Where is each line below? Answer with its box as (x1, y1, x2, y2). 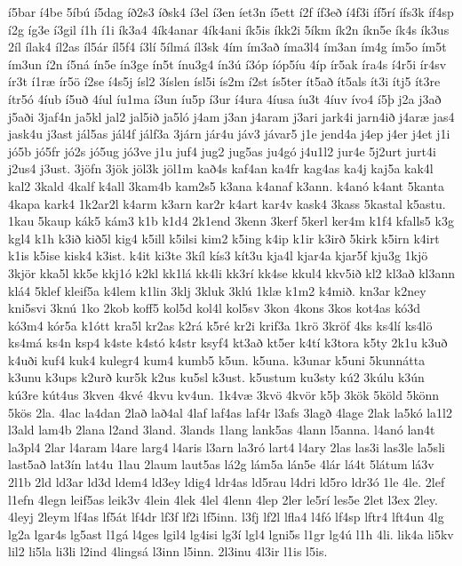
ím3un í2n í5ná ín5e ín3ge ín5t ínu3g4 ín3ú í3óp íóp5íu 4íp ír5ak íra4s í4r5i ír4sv (8, 54, 447, 73)
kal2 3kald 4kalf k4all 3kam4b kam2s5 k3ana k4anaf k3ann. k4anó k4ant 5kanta (8, 176, 444, 195)
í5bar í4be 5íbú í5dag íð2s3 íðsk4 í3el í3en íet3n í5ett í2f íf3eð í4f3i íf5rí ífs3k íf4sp (8, 3, 454, 20)
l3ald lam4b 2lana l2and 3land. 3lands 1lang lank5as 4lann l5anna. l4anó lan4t (8, 420, 435, 439)
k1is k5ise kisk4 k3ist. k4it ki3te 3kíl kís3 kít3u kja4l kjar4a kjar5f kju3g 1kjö (8, 246, 428, 265)
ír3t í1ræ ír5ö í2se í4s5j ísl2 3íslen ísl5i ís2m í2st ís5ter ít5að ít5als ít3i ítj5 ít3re (8, 72, 441, 91)
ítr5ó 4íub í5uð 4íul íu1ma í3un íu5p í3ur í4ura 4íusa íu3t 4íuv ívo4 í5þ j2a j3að (8, 89, 442, 108)
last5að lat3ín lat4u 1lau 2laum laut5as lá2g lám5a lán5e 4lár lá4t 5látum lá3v (8, 455, 434, 474)
